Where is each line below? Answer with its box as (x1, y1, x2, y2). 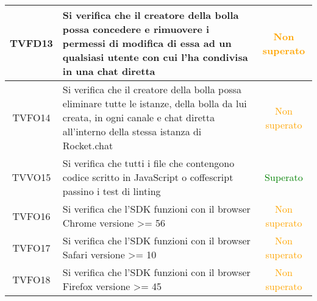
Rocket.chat (62, 138, 113, 152)
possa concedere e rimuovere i (62, 22, 210, 36)
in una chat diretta (62, 64, 155, 78)
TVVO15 (12, 170, 51, 184)
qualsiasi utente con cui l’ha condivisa (62, 50, 248, 64)
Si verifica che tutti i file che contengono (62, 156, 235, 170)
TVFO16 (12, 208, 51, 223)
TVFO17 (12, 240, 51, 255)
